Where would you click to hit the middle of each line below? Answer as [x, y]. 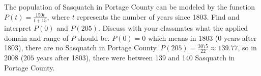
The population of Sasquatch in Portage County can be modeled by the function [130, 7]
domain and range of [36, 37]
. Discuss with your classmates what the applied [173, 27]
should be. [94, 37]
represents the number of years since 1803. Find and [158, 16]
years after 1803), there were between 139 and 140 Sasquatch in [136, 57]
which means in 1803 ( [183, 37]
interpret [18, 27]
